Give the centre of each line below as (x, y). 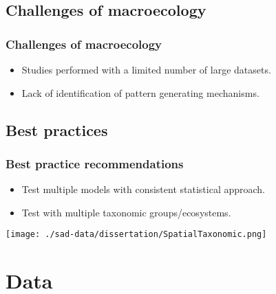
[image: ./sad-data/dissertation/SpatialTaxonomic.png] (136, 235)
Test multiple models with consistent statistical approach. (144, 189)
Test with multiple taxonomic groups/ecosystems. (126, 212)
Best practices (57, 129)
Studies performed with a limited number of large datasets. (146, 69)
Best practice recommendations (95, 163)
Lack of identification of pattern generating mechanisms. (140, 92)
